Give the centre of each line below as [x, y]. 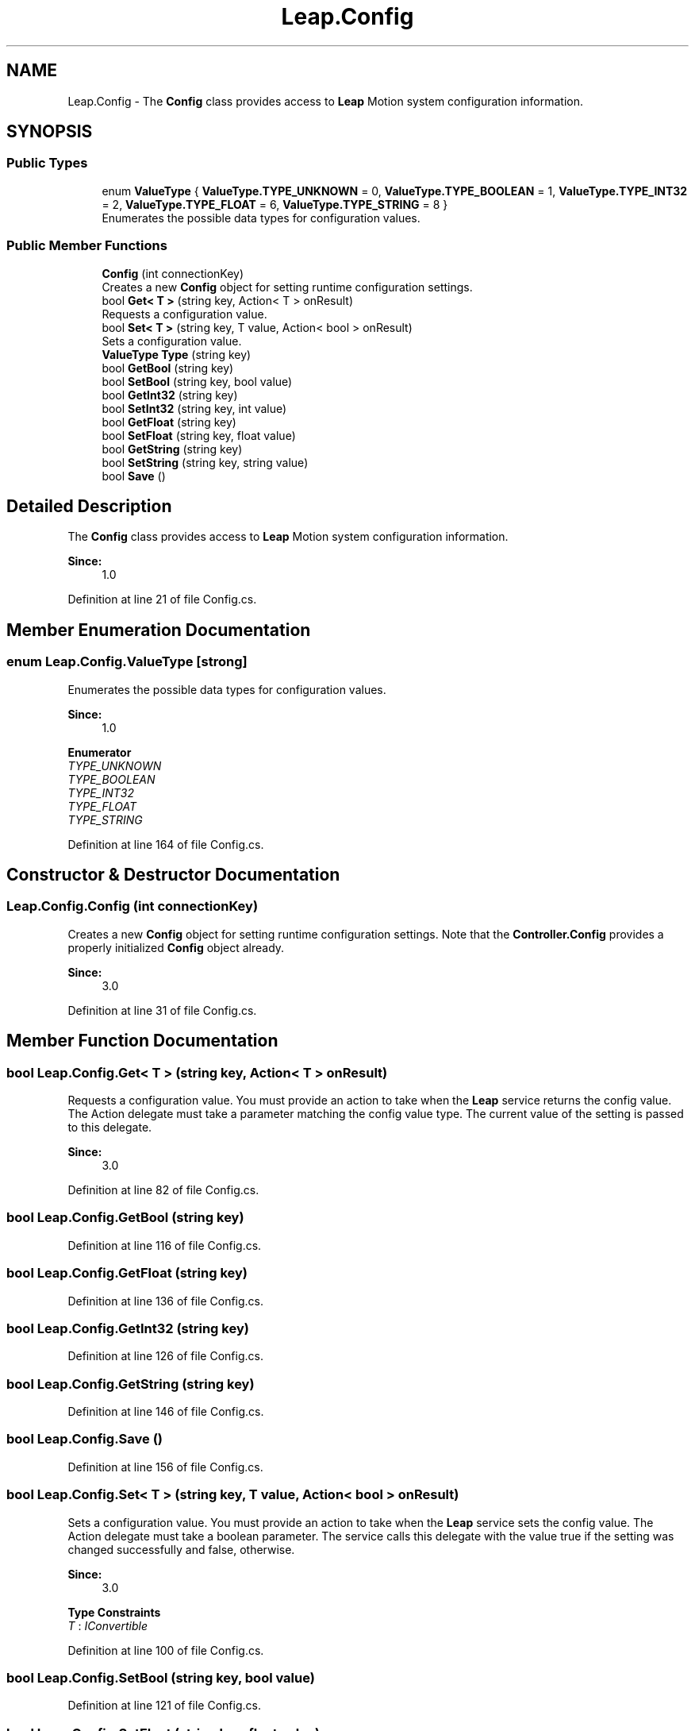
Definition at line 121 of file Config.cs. [164, 1706]
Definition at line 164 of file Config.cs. [166, 844]
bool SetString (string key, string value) [205, 462]
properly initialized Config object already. [176, 947]
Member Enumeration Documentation [159, 630]
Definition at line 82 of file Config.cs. [163, 1190]
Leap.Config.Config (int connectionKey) [132, 906]
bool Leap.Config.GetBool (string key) [125, 1218]
